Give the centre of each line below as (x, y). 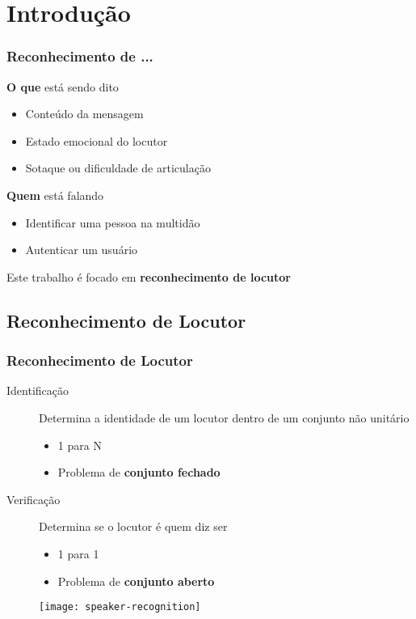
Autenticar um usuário (82, 250)
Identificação (38, 390)
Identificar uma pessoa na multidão (113, 222)
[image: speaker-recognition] (120, 607)
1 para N (80, 445)
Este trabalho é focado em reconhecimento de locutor (149, 276)
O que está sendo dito (63, 86)
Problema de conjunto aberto (136, 581)
